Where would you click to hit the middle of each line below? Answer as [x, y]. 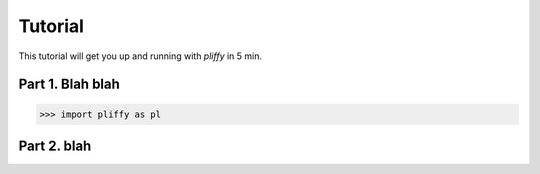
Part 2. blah [55, 145]
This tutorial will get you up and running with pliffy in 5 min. [140, 56]
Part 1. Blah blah [69, 84]
